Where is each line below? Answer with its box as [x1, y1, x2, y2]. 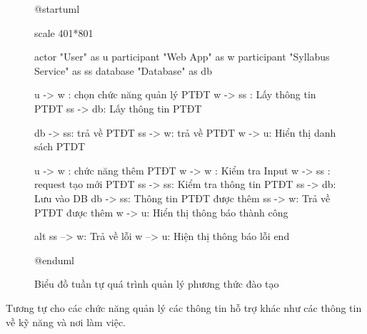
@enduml [34, 252, 75, 267]
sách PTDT [34, 139, 86, 154]
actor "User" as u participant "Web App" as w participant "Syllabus [34, 49, 330, 64]
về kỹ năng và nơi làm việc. [6, 314, 126, 329]
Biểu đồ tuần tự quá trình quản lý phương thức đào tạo [34, 276, 279, 291]
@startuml [34, 1, 80, 16]
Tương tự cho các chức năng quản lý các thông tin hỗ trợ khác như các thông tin [6, 300, 362, 315]
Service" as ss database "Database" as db [34, 63, 212, 78]
